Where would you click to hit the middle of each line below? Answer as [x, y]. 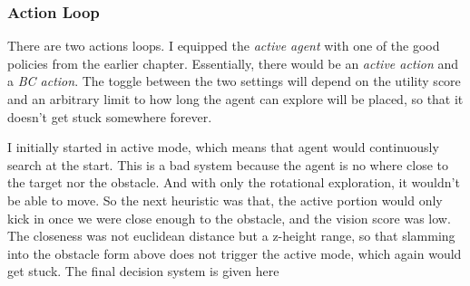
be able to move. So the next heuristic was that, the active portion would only [225, 200]
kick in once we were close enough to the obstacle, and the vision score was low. [229, 218]
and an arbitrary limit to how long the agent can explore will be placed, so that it [235, 99]
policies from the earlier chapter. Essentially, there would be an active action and [233, 63]
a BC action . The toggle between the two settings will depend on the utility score [234, 81]
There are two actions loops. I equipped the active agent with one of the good [224, 46]
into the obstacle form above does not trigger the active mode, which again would [235, 253]
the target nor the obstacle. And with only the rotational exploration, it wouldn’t [234, 182]
